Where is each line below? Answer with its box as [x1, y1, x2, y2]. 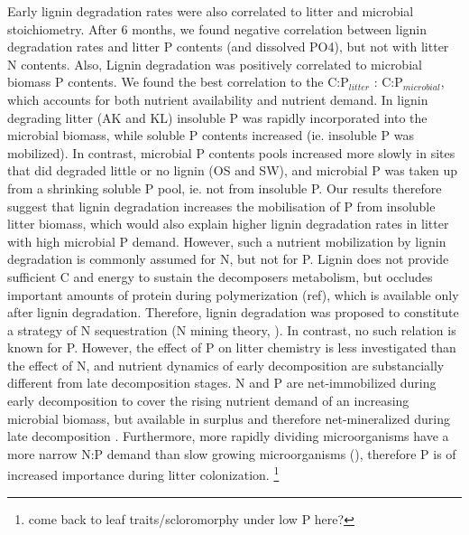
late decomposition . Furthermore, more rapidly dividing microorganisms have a [7, 427, 449, 446]
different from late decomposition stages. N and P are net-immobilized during [7, 373, 437, 392]
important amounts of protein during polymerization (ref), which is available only [7, 285, 459, 304]
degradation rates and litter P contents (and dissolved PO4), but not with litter [7, 37, 449, 56]
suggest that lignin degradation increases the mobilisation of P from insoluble [7, 196, 436, 215]
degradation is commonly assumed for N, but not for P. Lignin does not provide [7, 249, 449, 268]
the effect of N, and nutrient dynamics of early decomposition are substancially [7, 355, 445, 374]
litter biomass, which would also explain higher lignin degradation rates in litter [7, 214, 449, 233]
